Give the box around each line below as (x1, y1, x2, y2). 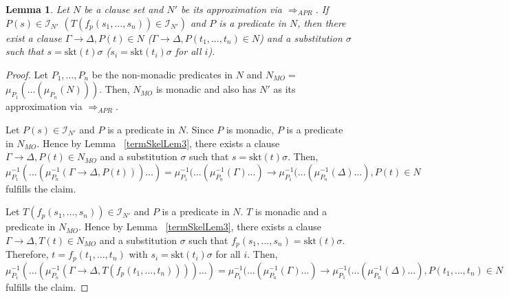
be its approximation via (180, 2, 282, 16)
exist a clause (6, 30, 62, 45)
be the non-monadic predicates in (91, 67, 233, 81)
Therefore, (6, 247, 49, 261)
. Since (186, 122, 214, 136)
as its (273, 82, 296, 96)
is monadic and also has (155, 82, 257, 96)
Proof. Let (6, 67, 48, 81)
